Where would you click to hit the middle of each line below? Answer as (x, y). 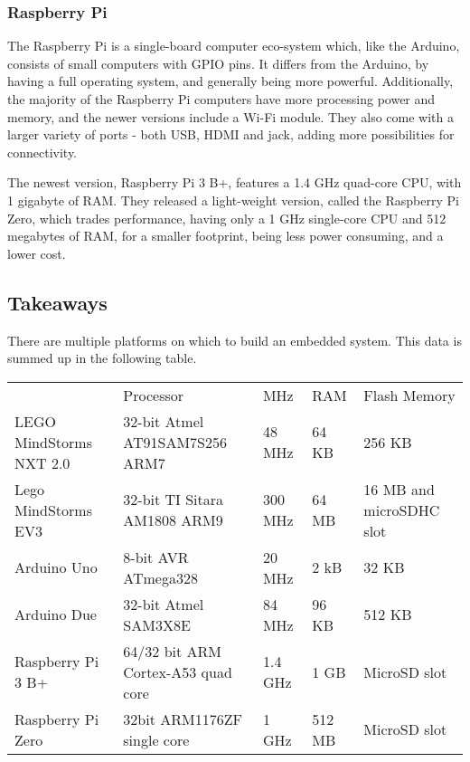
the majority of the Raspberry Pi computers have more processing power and (221, 99)
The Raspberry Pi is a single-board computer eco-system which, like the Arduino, (234, 46)
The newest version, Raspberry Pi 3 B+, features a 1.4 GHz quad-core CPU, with (235, 182)
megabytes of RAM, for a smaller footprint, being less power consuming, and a (226, 236)
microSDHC (402, 510)
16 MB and (399, 489)
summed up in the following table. (102, 358)
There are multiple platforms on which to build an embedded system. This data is (235, 340)
